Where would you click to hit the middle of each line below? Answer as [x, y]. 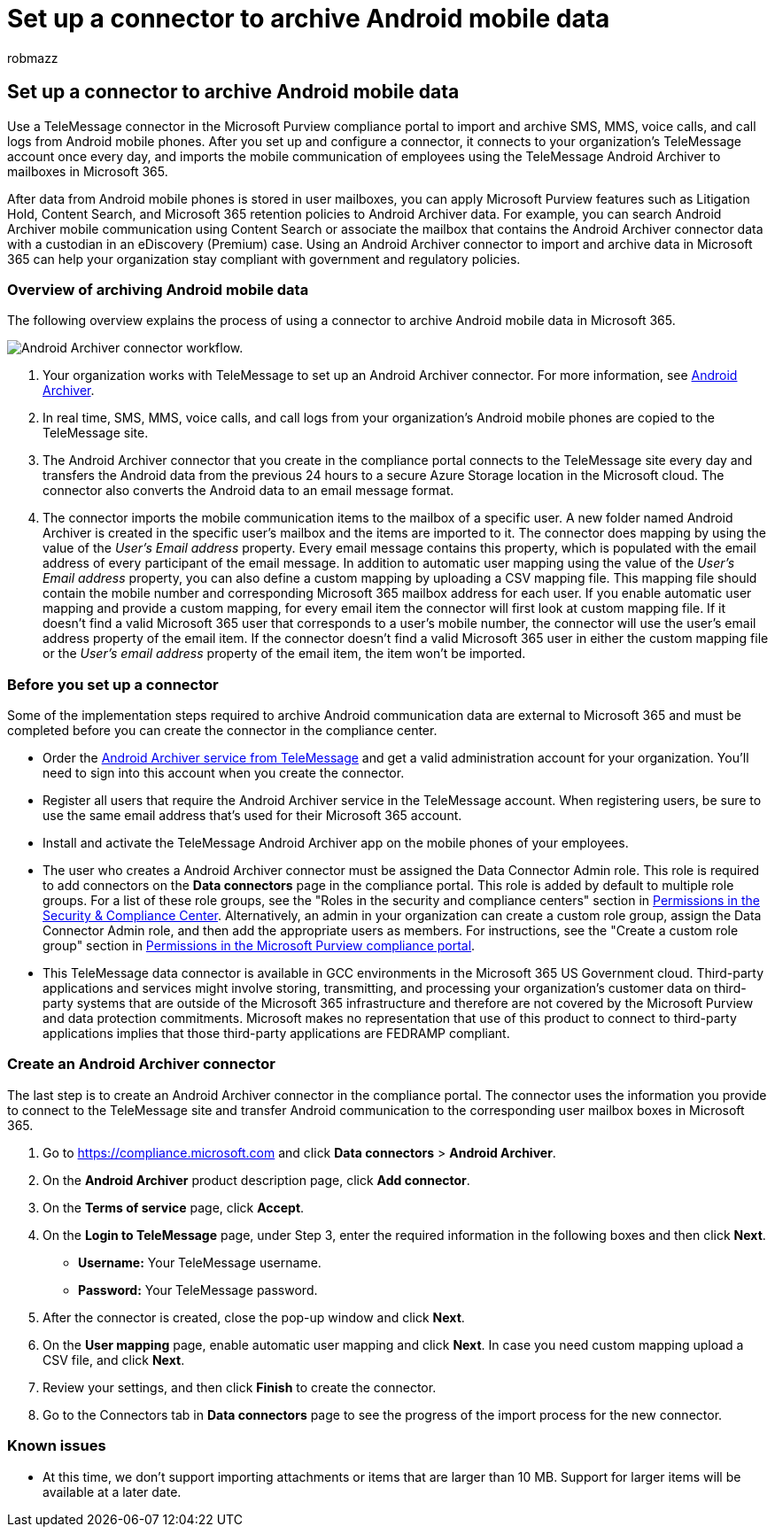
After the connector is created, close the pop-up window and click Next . [254, 1317]
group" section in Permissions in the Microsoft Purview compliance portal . [259, 946]
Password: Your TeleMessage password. [198, 1290]
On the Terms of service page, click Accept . [174, 1207]
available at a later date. [112, 1491]
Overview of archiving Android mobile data [158, 289]
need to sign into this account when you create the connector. [224, 773]
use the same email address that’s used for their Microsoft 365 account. [252, 816]
